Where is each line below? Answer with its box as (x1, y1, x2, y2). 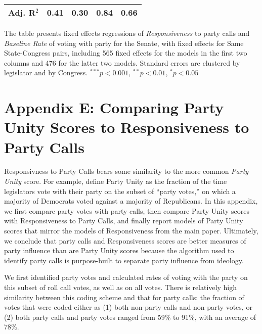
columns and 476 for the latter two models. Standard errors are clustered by (4, 57, 240, 68)
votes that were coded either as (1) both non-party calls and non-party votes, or (4, 302, 252, 312)
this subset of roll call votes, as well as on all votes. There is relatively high (4, 282, 237, 292)
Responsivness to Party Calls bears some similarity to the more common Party (4, 166, 249, 176)
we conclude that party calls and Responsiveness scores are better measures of (4, 235, 246, 246)
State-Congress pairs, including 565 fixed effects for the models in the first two (4, 47, 247, 58)
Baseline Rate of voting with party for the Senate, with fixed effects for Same (4, 37, 244, 48)
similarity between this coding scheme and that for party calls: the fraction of (4, 292, 244, 302)
